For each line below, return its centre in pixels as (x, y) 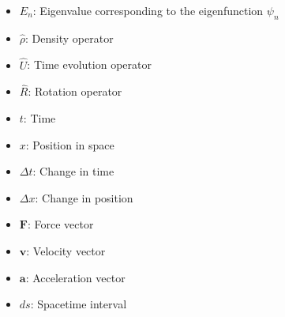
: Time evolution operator (89, 64)
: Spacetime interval (79, 304)
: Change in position (84, 197)
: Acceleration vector (75, 277)
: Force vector (60, 224)
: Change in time (73, 171)
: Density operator (69, 38)
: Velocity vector (66, 250)
